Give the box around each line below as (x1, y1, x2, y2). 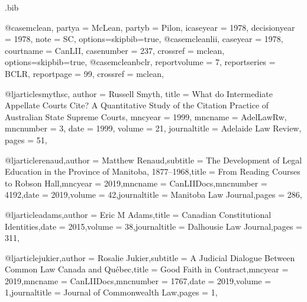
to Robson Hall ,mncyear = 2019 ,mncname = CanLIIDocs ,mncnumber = (5, 176, 267, 189)
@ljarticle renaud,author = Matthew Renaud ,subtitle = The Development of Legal (5, 153, 302, 166)
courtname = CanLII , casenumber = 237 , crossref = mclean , (5, 44, 225, 56)
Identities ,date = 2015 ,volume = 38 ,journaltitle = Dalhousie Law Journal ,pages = (5, 220, 303, 232)
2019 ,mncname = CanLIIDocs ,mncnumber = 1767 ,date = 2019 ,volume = (5, 274, 272, 287)
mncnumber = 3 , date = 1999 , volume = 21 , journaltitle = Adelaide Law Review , (5, 122, 302, 134)
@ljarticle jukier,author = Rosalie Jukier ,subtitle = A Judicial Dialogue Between (5, 251, 295, 264)
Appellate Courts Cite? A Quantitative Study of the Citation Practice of (5, 99, 269, 111)
